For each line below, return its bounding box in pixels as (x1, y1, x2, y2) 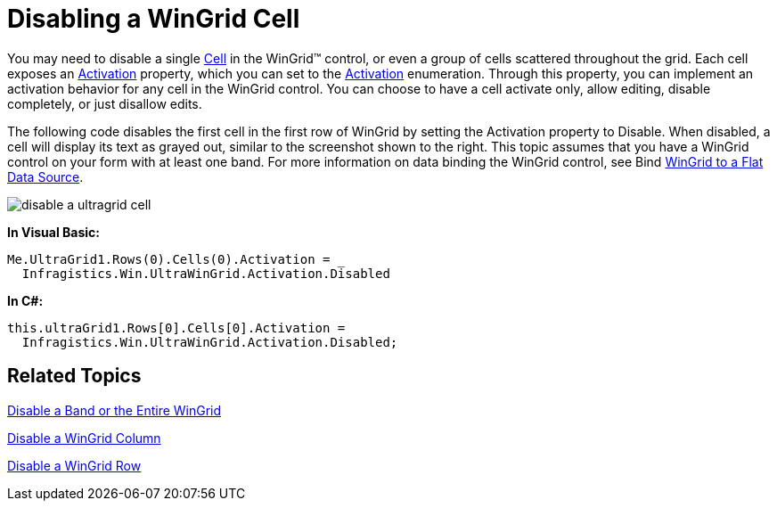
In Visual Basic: (7, 224, 100, 240)
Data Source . (7, 168, 84, 184)
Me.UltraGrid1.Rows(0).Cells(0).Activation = (7, 251, 331, 266)
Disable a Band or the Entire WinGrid (7, 402, 222, 418)
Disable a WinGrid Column (7, 430, 161, 446)
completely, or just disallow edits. (7, 95, 202, 111)
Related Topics (7, 365, 142, 388)
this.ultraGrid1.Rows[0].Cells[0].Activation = (7, 320, 346, 335)
